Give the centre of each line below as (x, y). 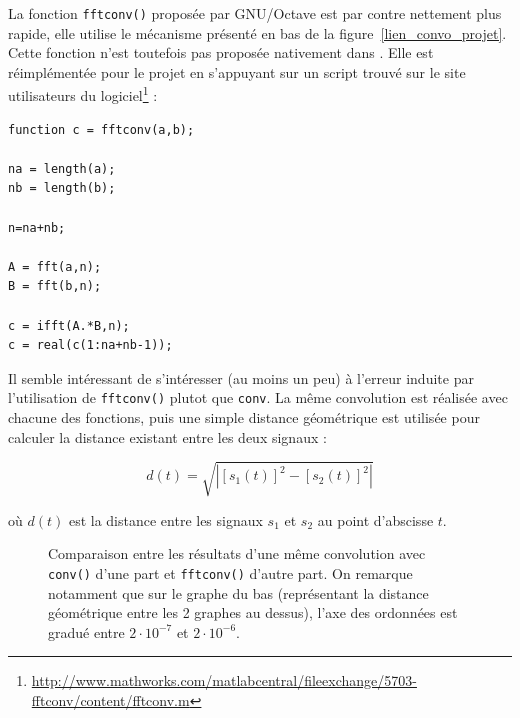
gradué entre (86, 631)
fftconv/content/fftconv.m (110, 700)
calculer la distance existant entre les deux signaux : (167, 436)
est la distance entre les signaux (165, 519)
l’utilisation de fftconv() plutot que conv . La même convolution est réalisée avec (258, 397)
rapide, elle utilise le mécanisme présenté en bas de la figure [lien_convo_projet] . (257, 32)
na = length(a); (62, 168)
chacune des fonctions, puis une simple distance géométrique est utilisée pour (244, 417)
